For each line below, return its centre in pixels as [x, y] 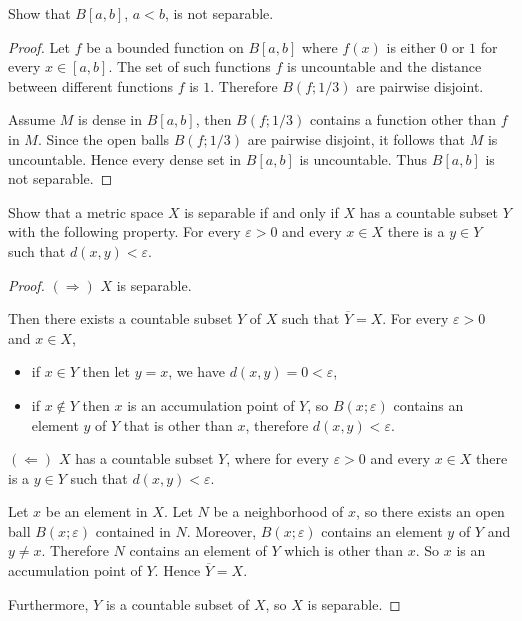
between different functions [91, 85]
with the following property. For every [124, 231]
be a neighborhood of [278, 511]
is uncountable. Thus [363, 158]
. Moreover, [221, 530]
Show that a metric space [86, 211]
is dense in [110, 119]
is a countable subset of [177, 603]
